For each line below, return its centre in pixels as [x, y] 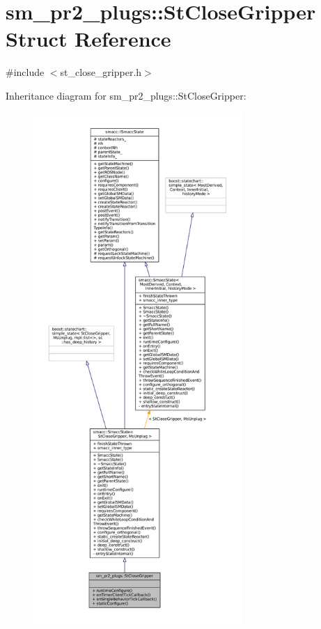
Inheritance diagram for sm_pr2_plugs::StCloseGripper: [126, 95]
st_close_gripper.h [101, 72]
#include [25, 72]
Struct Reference [88, 39]
